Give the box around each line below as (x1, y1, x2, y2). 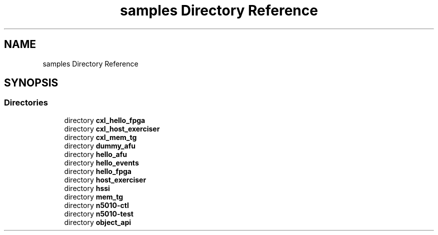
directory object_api (64, 217, 131, 226)
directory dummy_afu (64, 141, 135, 150)
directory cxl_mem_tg (64, 132, 137, 141)
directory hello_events (64, 158, 139, 167)
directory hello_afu (64, 149, 127, 158)
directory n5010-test (64, 209, 133, 218)
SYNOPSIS (4, 76, 58, 89)
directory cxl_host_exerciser (64, 124, 160, 133)
